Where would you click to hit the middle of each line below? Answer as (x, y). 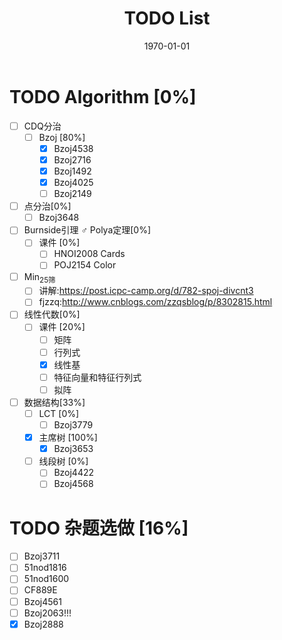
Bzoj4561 (42, 601)
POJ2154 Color (85, 265)
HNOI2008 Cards (89, 254)
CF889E (40, 590)
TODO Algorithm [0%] (103, 96)
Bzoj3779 (73, 424)
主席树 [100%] (68, 438)
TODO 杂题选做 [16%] (99, 528)
